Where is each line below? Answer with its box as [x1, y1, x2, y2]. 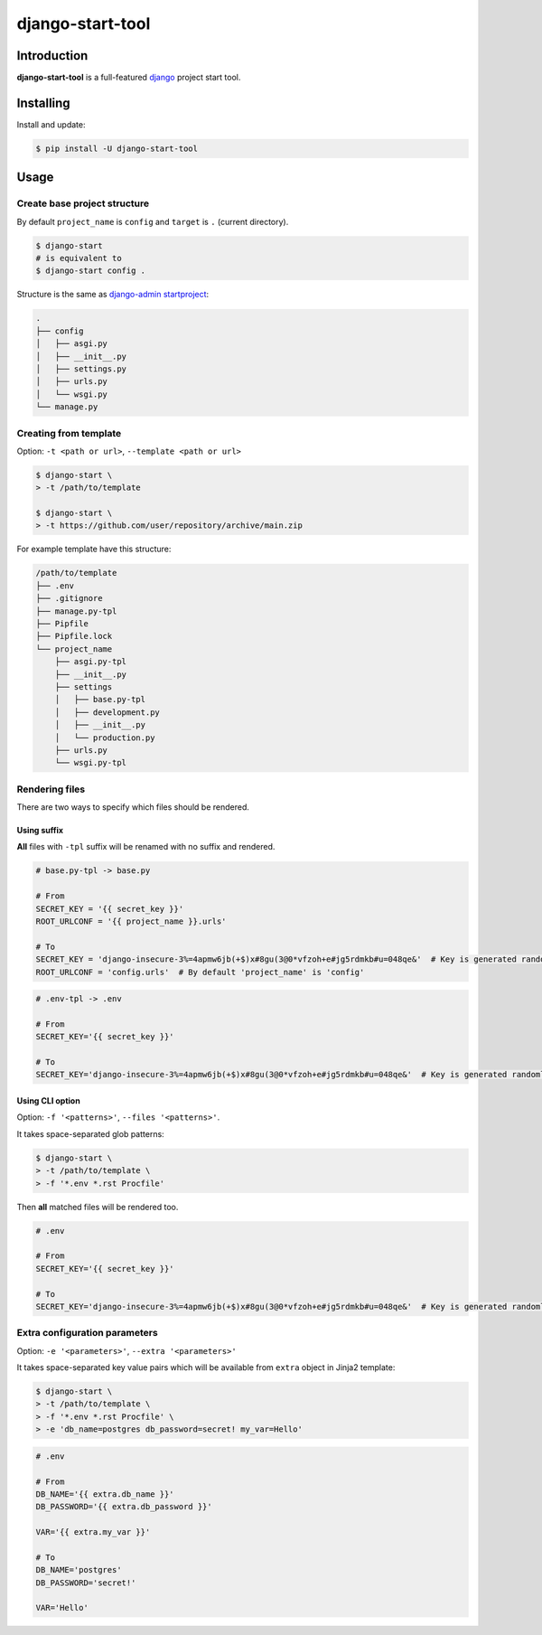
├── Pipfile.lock [35, 631, 113, 642]
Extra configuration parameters [16, 1327, 158, 1339]
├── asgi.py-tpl [54, 656, 126, 667]
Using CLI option [16, 1095, 80, 1106]
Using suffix [16, 825, 63, 836]
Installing [16, 95, 71, 110]
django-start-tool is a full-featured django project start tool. [16, 72, 241, 83]
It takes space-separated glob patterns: [16, 1128, 164, 1139]
